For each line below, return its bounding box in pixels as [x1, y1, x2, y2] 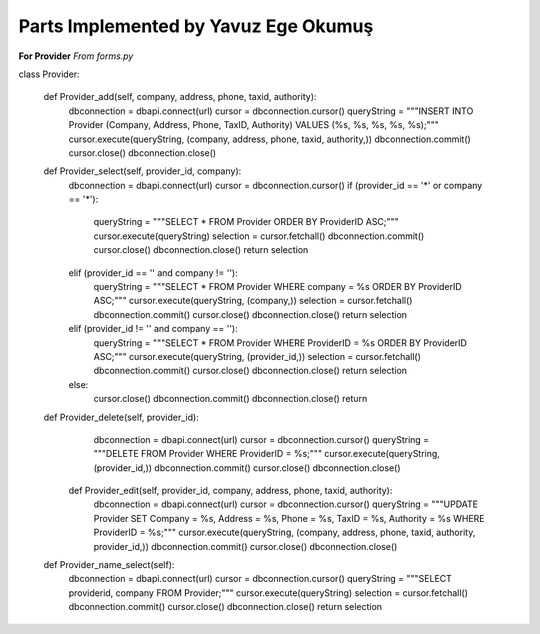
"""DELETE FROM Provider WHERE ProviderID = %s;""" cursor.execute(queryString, [93, 448, 440, 460]
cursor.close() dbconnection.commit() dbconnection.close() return [93, 393, 368, 405]
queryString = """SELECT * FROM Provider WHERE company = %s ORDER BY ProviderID [93, 281, 462, 293]
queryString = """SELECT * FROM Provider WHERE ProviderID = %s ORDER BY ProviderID [93, 336, 467, 349]
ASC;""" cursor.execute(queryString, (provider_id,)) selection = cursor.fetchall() [93, 350, 422, 362]
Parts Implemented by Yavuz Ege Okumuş [18, 15, 374, 37]
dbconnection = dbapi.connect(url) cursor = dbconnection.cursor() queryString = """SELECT [68, 573, 452, 585]
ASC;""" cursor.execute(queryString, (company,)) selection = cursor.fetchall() [93, 295, 413, 307]
